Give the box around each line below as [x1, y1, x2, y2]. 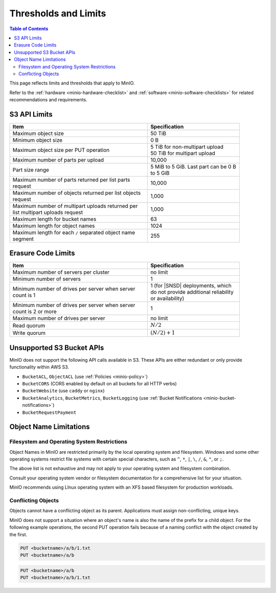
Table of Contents [9, 26, 49, 32]
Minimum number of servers [12, 275, 81, 282]
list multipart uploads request [12, 209, 83, 216]
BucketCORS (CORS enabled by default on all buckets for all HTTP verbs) [22, 380, 177, 386]
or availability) [150, 295, 185, 302]
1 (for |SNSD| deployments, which [150, 282, 232, 289]
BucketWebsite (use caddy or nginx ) [22, 388, 105, 394]
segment [12, 235, 34, 243]
